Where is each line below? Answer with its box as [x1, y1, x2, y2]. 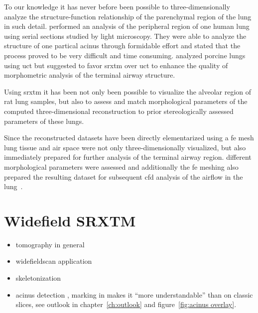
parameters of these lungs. [4, 115, 84, 126]
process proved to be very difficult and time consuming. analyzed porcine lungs [4, 50, 246, 60]
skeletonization [15, 273, 61, 283]
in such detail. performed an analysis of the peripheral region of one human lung [4, 21, 250, 31]
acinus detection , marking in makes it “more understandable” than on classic [15, 289, 253, 300]
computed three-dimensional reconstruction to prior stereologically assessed [4, 105, 234, 116]
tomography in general [15, 239, 85, 249]
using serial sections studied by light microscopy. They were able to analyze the [4, 30, 247, 41]
